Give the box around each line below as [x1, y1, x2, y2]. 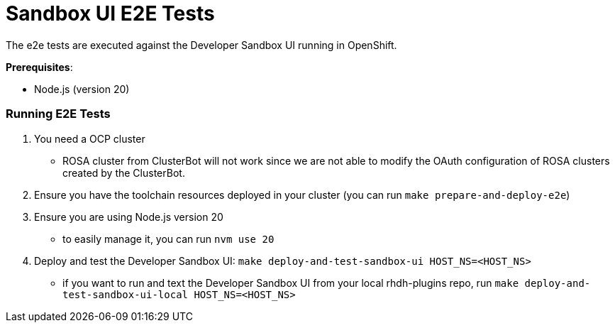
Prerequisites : [6, 60, 73, 73]
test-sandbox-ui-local [62, 288, 189, 300]
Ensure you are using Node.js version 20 [34, 210, 223, 223]
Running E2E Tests [6, 106, 111, 121]
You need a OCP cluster [34, 132, 145, 145]
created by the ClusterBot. [62, 166, 185, 179]
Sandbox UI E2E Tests [6, 1, 215, 26]
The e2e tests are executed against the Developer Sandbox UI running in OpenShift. [6, 38, 397, 51]
